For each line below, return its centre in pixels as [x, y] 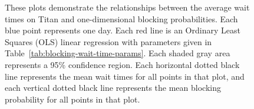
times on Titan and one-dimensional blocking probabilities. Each [121, 18]
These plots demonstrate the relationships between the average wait [127, 7]
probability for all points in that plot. [72, 99]
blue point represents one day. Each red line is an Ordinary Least [123, 30]
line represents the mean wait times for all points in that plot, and [125, 76]
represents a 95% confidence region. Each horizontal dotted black [122, 64]
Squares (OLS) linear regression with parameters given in [108, 41]
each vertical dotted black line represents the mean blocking [113, 88]
